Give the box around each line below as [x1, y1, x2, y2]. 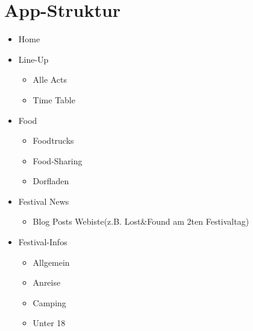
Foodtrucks [33, 134, 74, 147]
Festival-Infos [18, 236, 67, 248]
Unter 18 [33, 317, 66, 329]
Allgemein [33, 255, 70, 268]
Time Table [33, 93, 75, 106]
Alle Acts [33, 73, 67, 86]
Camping [33, 296, 66, 309]
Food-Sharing [33, 154, 83, 167]
